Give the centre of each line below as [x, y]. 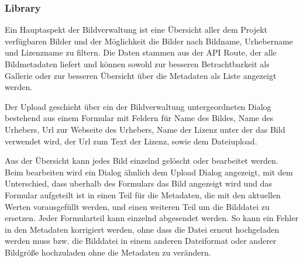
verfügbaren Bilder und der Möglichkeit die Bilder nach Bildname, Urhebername [149, 41]
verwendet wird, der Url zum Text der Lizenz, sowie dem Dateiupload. [131, 141]
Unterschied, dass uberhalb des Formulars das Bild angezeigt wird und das [138, 183]
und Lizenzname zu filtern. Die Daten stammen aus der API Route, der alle [141, 52]
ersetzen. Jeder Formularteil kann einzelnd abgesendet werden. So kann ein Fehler [151, 218]
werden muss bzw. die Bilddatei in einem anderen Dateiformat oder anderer [141, 241]
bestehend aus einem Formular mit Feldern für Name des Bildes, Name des [139, 118]
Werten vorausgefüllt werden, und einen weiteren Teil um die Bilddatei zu [137, 206]
